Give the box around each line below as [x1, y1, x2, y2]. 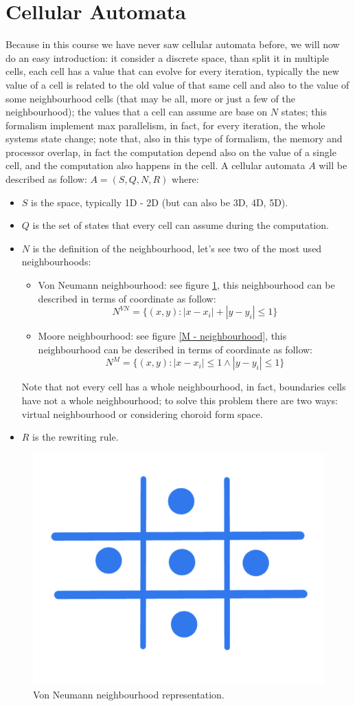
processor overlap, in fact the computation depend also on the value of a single [5, 144, 336, 159]
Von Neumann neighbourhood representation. [33, 687, 225, 701]
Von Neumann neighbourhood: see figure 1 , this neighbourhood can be [38, 278, 335, 292]
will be [319, 158, 347, 173]
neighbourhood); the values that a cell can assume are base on [5, 104, 268, 119]
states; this [281, 104, 328, 119]
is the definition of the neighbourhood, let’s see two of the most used [32, 241, 322, 255]
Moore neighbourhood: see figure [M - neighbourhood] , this [38, 329, 287, 343]
